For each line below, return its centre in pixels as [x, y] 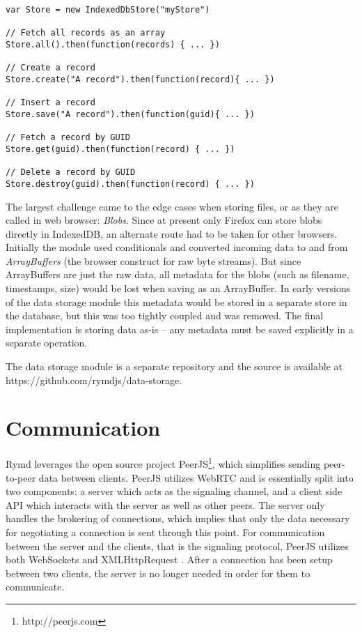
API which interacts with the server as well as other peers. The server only [165, 504]
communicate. [35, 587]
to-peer [21, 477]
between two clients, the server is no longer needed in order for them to [158, 573]
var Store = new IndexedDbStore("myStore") [108, 10]
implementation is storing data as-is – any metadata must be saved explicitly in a [180, 329]
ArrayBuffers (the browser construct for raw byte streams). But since [154, 260]
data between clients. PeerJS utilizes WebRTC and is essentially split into [196, 477]
